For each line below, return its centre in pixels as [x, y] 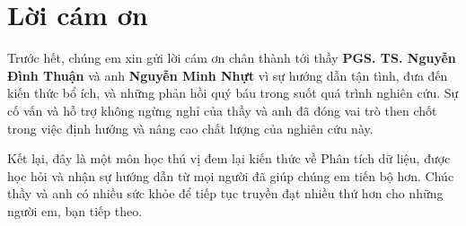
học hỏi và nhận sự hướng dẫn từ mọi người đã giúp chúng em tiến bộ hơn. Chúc [231, 175]
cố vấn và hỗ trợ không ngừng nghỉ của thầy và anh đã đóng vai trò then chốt [222, 110]
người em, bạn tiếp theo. [75, 210]
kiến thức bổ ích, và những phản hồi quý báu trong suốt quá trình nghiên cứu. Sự [233, 93]
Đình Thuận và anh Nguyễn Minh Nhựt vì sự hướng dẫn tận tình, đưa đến [228, 75]
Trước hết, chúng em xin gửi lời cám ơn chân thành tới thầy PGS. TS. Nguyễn [232, 58]
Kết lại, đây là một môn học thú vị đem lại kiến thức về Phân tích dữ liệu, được [229, 158]
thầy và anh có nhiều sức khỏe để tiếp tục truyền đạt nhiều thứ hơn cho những [225, 193]
